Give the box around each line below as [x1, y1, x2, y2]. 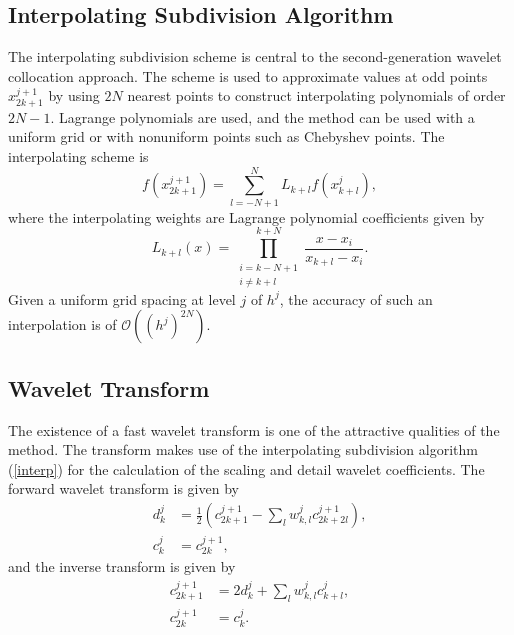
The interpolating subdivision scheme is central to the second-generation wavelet [8, 46, 502, 67]
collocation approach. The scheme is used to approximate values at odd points [8, 65, 488, 86]
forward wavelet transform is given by [8, 478, 239, 499]
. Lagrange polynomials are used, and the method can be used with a [50, 106, 475, 127]
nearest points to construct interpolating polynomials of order [127, 85, 506, 106]
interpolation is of [8, 314, 117, 335]
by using [48, 85, 100, 106]
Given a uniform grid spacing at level [8, 288, 236, 309]
